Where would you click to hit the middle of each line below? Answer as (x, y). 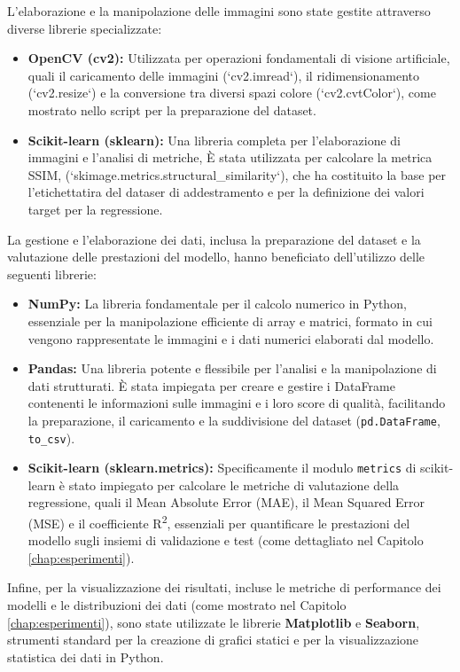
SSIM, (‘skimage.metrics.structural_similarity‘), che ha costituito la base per (237, 174)
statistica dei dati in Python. (86, 656)
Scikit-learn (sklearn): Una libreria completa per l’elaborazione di (214, 140)
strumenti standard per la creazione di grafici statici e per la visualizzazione (213, 640)
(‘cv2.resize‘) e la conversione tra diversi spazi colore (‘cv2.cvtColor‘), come (232, 93)
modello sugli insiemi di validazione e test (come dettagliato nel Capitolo (226, 540)
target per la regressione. (95, 209)
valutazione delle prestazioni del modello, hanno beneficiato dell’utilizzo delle (216, 257)
